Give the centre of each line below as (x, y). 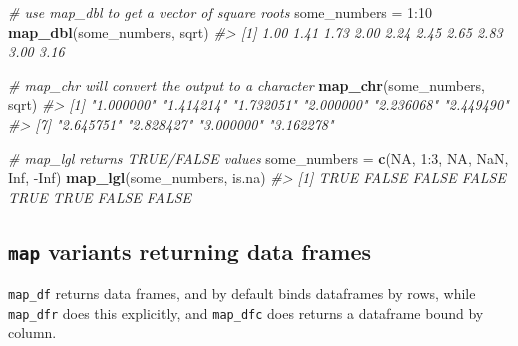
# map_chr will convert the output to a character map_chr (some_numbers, (246, 84)
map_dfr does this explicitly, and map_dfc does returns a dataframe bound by (246, 312)
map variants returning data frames (190, 250)
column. (32, 332)
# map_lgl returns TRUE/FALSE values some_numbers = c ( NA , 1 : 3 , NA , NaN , (258, 157)
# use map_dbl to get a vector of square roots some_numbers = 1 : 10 (220, 12)
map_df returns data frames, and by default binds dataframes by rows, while (242, 293)
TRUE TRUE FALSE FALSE (100, 196)
